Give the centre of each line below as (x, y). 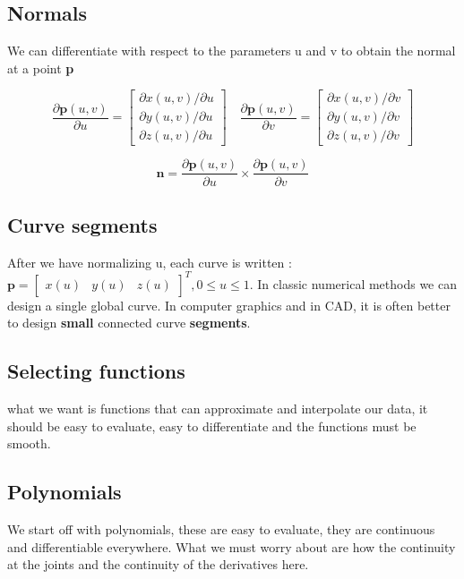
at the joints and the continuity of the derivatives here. (158, 564)
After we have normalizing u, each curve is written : (150, 262)
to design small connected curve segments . (129, 323)
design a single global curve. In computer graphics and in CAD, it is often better (229, 305)
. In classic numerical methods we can (353, 283)
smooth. (29, 443)
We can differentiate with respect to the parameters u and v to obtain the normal (232, 51)
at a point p (41, 68)
